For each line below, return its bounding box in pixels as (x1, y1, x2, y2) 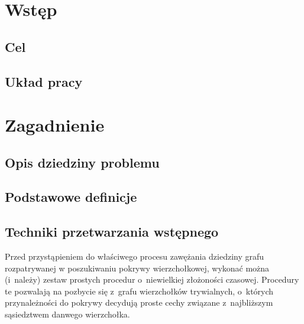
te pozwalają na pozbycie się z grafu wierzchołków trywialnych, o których (5, 284, 274, 297)
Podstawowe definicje (5, 188, 137, 206)
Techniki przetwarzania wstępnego (5, 222, 219, 241)
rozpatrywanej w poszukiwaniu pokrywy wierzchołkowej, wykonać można (5, 261, 270, 274)
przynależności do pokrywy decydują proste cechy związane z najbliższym (5, 296, 273, 309)
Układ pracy (5, 72, 83, 90)
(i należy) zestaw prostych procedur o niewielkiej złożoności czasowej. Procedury (5, 273, 299, 286)
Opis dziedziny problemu (5, 153, 160, 171)
